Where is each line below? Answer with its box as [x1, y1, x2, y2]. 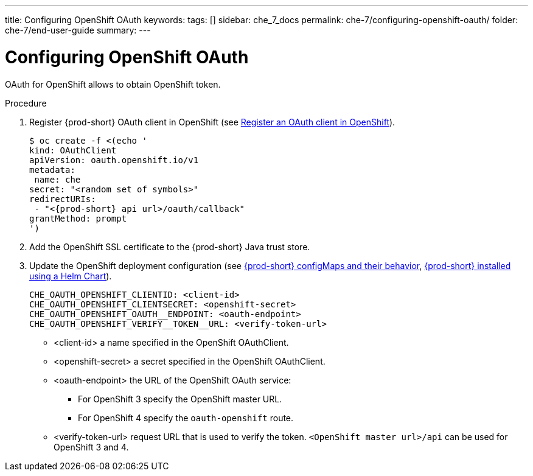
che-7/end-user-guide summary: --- [5, 25, 151, 35]
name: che [34, 174, 81, 184]
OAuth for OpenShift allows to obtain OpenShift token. [5, 79, 221, 89]
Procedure [5, 97, 47, 108]
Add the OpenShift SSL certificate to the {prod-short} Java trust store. [29, 241, 310, 252]
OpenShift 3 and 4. [54, 441, 129, 452]
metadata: [29, 164, 75, 175]
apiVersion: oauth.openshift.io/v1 [29, 155, 199, 165]
